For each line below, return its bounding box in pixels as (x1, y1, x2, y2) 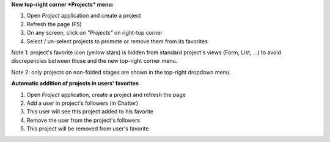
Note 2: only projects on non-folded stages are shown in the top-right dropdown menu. (11, 68, 232, 76)
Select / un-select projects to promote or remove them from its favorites (26, 37, 208, 45)
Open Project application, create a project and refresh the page (26, 91, 186, 98)
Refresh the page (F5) (26, 20, 82, 27)
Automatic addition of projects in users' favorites (11, 80, 139, 87)
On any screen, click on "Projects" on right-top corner (26, 29, 163, 37)
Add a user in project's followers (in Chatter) (26, 99, 139, 107)
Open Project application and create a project (26, 12, 141, 20)
